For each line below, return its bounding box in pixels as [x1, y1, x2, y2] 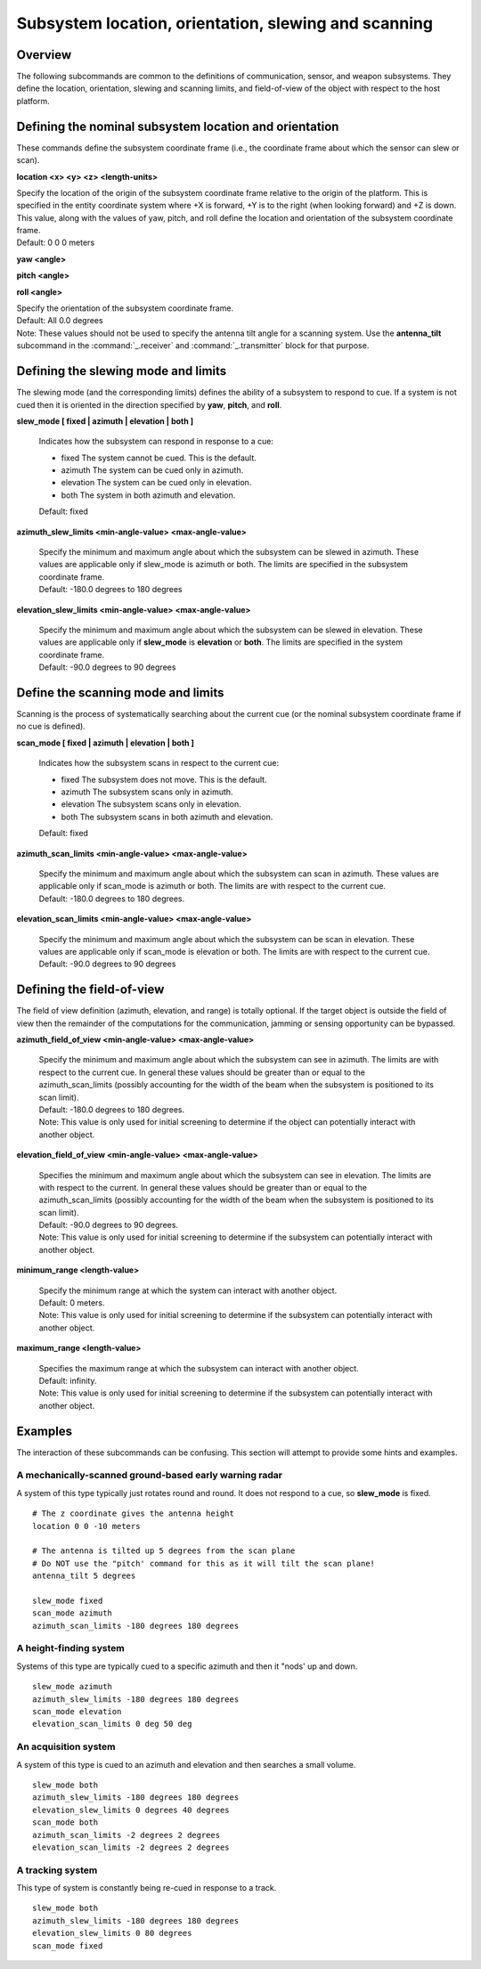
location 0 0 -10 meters [32, 1521, 141, 1531]
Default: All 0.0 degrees [16, 315, 103, 326]
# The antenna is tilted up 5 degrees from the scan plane [32, 1546, 296, 1556]
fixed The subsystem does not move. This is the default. [61, 774, 267, 785]
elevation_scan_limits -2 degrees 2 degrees [32, 1842, 231, 1852]
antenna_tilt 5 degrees [32, 1571, 136, 1581]
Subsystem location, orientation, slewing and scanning [16, 13, 434, 33]
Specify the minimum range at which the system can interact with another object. [38, 1285, 338, 1296]
